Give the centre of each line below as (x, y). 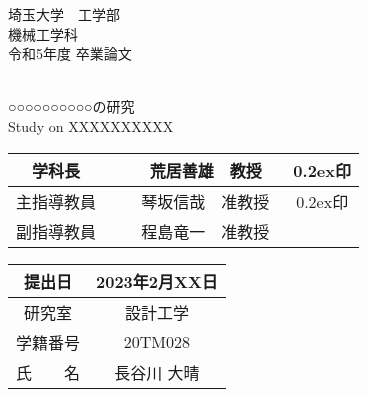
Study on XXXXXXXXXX (91, 125)
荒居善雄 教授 (205, 170)
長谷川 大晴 (157, 372)
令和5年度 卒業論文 (70, 53)
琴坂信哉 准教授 (205, 201)
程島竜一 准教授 (205, 231)
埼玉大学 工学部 (64, 14)
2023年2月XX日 (157, 281)
